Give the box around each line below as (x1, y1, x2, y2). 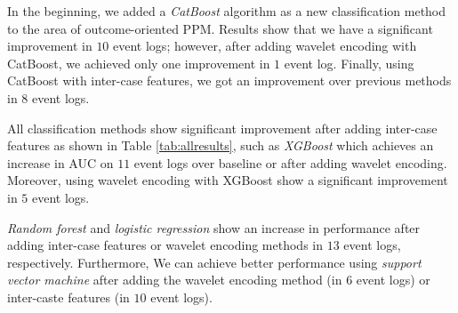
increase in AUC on (7, 153, 114, 172)
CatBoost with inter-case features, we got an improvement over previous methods (7, 71, 452, 90)
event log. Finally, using (284, 53, 414, 72)
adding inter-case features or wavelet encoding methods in (7, 236, 323, 254)
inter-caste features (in (7, 287, 130, 306)
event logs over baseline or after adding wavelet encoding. (133, 153, 447, 172)
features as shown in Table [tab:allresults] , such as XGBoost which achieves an (7, 136, 434, 155)
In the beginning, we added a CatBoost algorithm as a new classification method (7, 2, 446, 20)
